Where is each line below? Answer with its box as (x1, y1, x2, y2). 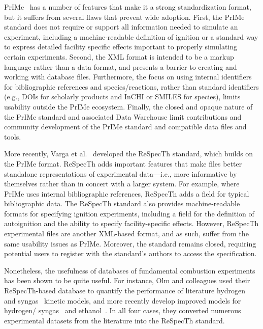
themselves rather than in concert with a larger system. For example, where (4, 178, 240, 189)
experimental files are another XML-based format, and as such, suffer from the (4, 228, 249, 239)
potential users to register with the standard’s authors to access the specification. (4, 248, 257, 259)
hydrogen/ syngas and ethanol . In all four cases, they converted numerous (4, 305, 241, 316)
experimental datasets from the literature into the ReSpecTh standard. (4, 315, 225, 325)
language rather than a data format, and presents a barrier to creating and (4, 61, 237, 72)
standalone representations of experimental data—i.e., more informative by (4, 168, 237, 179)
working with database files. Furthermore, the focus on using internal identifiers (4, 71, 252, 82)
